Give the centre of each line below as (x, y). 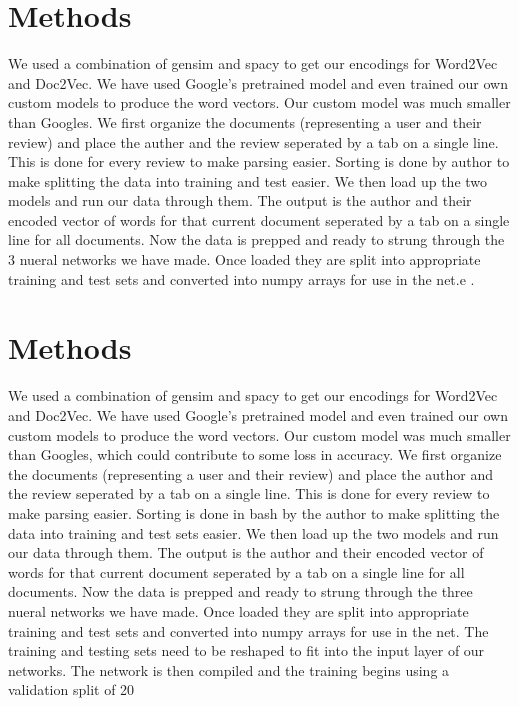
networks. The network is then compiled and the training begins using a (229, 669)
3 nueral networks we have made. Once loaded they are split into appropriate (244, 259)
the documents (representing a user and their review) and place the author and (251, 473)
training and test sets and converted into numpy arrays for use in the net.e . (241, 278)
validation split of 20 (71, 689)
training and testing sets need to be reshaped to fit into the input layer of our (246, 650)
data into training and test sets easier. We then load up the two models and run (253, 532)
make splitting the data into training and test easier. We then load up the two (248, 180)
